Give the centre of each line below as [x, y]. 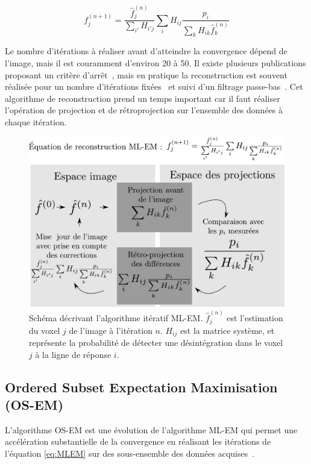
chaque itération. [36, 122]
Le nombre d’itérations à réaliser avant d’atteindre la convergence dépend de [146, 51]
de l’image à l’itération [111, 330]
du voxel [45, 330]
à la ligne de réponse [73, 354]
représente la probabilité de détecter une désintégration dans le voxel [156, 342]
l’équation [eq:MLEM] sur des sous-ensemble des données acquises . [130, 453]
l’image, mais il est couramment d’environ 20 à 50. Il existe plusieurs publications [155, 63]
